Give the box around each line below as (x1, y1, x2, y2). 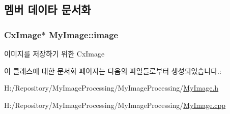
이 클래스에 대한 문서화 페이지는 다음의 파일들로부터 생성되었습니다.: (4, 65, 221, 76)
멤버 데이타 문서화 (4, 2, 91, 17)
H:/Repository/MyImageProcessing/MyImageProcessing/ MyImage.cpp (4, 99, 226, 110)
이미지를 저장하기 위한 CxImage (4, 48, 105, 59)
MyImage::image (48, 28, 119, 41)
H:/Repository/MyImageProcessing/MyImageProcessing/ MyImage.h (4, 82, 219, 93)
